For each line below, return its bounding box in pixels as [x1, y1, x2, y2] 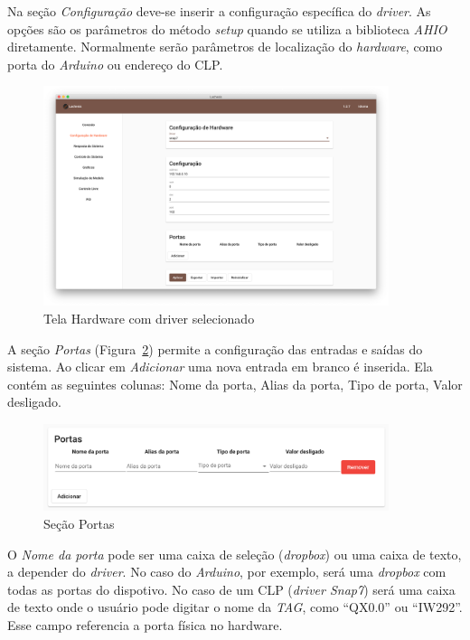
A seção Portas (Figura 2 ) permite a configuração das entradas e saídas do [7, 339, 423, 358]
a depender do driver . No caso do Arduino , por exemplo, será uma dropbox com [7, 562, 446, 581]
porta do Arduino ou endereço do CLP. [7, 54, 223, 73]
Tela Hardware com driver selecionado [43, 308, 255, 327]
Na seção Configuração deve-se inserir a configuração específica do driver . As [7, 2, 431, 20]
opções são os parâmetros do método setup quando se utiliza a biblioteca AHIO [7, 19, 447, 38]
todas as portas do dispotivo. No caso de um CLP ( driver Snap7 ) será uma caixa [7, 579, 456, 598]
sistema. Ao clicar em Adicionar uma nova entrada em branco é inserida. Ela [7, 357, 433, 376]
